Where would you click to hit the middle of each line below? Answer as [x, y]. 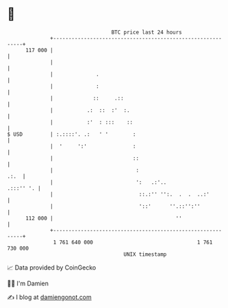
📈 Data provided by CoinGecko [52, 268]
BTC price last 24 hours [147, 32]
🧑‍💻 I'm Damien [28, 283]
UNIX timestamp [145, 254]
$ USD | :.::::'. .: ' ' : [72, 134]
